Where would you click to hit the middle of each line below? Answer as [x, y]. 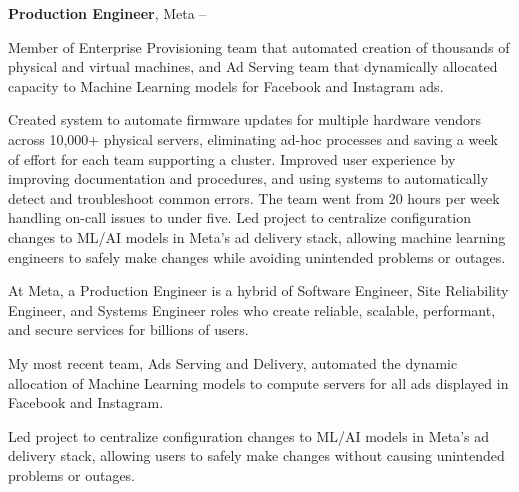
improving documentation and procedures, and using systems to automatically [248, 178]
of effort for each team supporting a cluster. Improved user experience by [232, 158]
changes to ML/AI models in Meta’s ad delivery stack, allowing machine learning [257, 236]
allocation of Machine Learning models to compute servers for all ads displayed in [258, 382]
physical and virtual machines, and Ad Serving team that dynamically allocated [253, 66]
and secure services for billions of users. [128, 329]
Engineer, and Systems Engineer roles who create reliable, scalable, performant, [252, 309]
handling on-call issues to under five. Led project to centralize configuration [239, 217]
